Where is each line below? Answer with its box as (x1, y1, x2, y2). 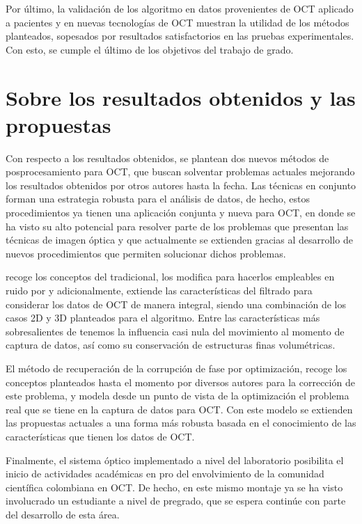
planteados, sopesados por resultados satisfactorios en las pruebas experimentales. (6, 29, 354, 43)
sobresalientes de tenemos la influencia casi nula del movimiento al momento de (6, 324, 345, 338)
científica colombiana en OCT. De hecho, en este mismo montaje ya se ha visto (6, 479, 343, 494)
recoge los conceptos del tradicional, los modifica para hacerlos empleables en (6, 269, 335, 284)
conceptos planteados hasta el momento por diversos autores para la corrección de (6, 374, 355, 389)
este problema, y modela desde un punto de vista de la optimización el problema (6, 388, 349, 403)
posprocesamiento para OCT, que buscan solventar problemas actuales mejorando (6, 164, 355, 179)
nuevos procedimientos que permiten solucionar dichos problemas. (6, 246, 286, 260)
